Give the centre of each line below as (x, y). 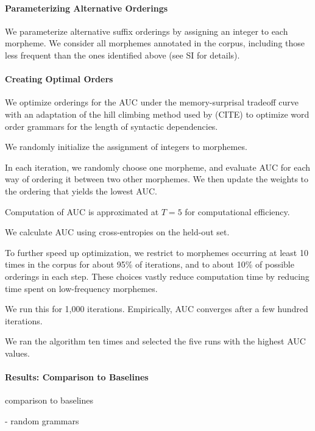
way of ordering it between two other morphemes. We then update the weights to (157, 179)
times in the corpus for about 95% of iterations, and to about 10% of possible (150, 264)
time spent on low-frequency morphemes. (81, 288)
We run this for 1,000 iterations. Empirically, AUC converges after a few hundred (157, 309)
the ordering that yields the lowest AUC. (81, 191)
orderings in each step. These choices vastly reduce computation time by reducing (157, 276)
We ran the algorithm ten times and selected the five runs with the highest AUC (155, 341)
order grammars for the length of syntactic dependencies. (111, 126)
